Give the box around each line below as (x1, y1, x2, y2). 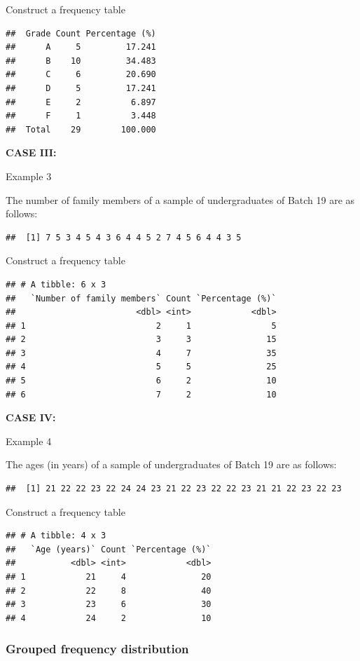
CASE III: (6, 145, 57, 160)
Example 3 (6, 168, 52, 183)
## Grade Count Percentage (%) (6, 28, 156, 39)
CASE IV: (6, 410, 56, 425)
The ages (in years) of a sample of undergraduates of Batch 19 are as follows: (6, 457, 337, 472)
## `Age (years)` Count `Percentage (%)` (6, 544, 212, 554)
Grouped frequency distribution (6, 640, 189, 657)
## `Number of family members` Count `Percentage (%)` (6, 293, 277, 304)
